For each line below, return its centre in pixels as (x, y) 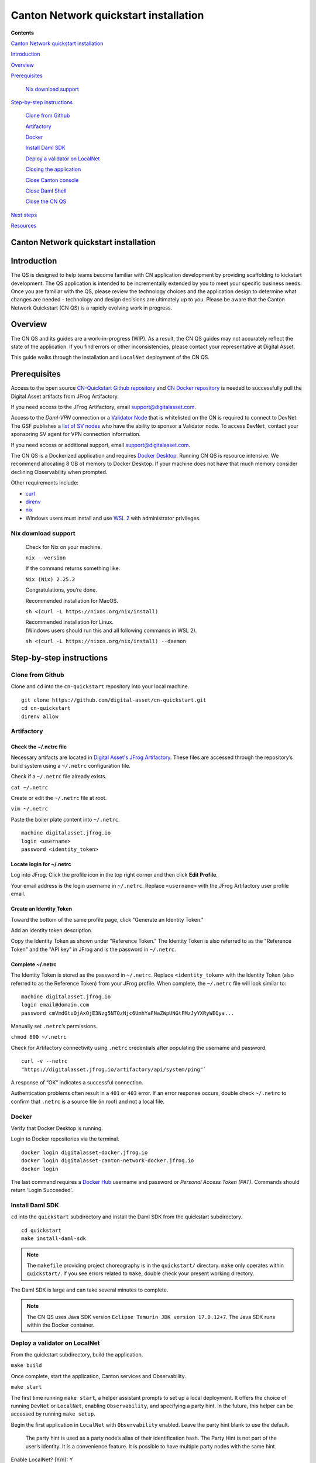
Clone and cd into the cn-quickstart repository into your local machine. (100, 686)
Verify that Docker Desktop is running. (57, 1128)
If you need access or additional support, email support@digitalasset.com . (100, 445)
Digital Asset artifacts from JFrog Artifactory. (65, 396)
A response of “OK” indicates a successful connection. (77, 1083)
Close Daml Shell (46, 191)
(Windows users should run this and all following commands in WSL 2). (111, 630)
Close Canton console (52, 180)
